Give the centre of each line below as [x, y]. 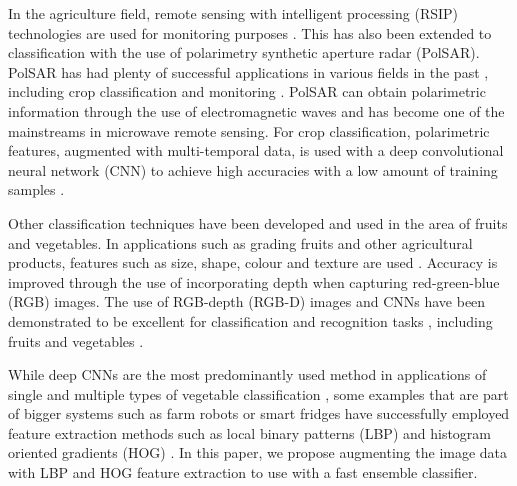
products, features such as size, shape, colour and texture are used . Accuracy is [253, 262]
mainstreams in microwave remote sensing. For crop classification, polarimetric [249, 130]
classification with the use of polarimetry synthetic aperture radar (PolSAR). [244, 52]
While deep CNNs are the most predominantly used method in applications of [247, 374]
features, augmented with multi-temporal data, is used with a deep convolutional [256, 150]
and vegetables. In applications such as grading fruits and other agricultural [240, 242]
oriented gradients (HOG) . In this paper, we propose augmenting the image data [258, 452]
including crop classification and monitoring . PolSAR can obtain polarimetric [247, 91]
